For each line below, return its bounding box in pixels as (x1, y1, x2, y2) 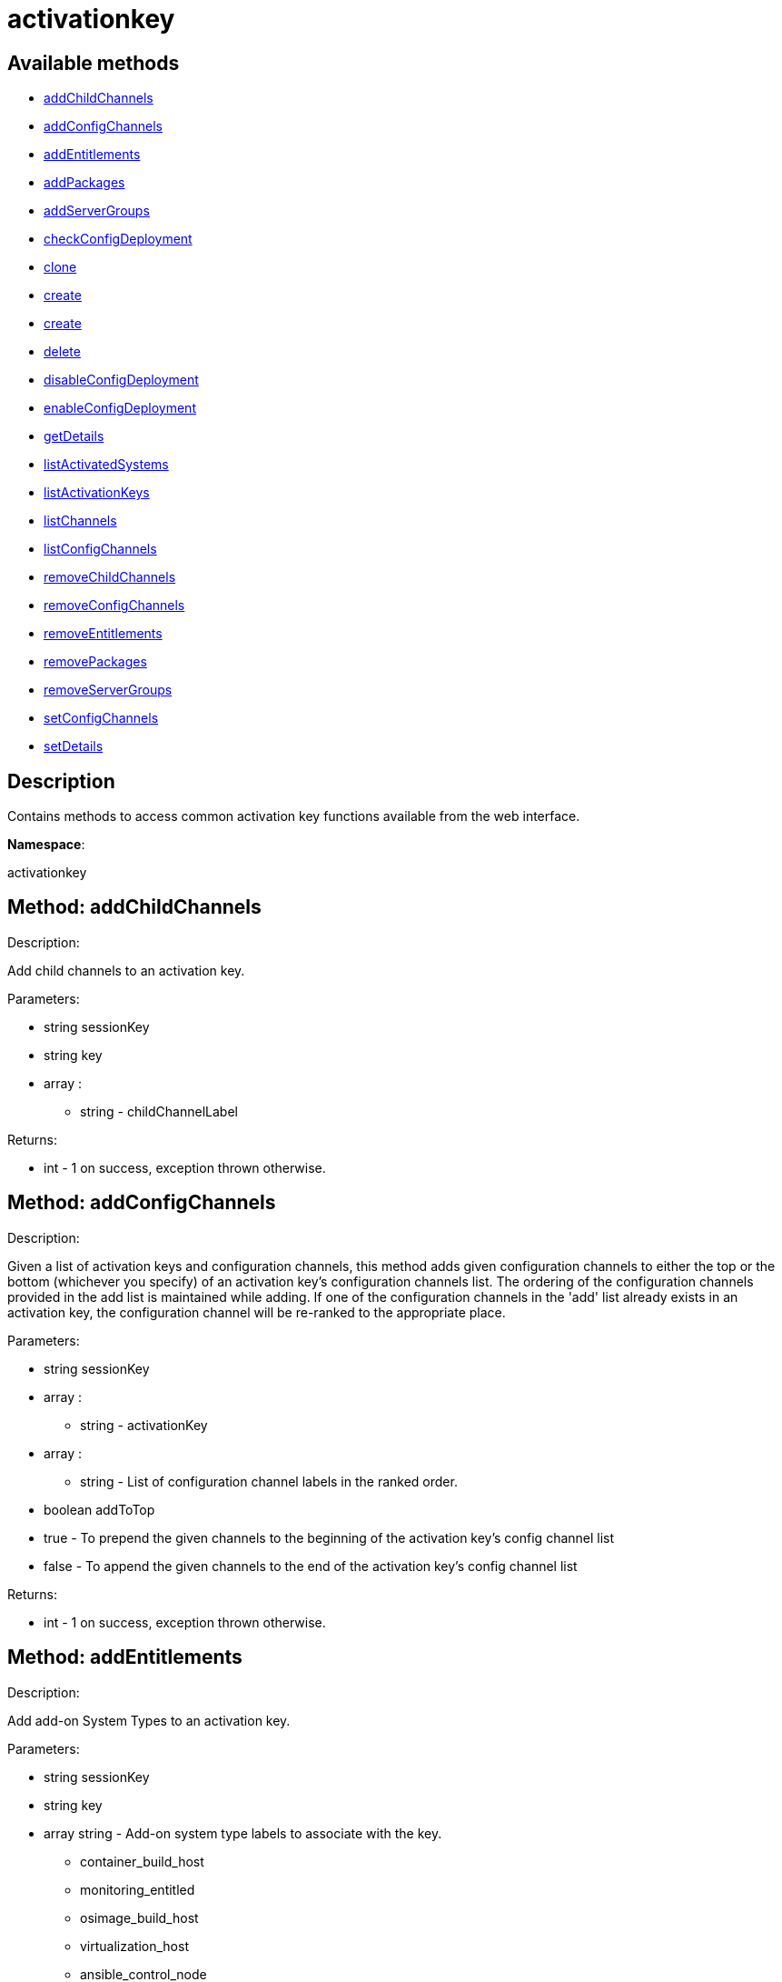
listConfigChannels (44, 541, 157, 557)
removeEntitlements (44, 626, 163, 642)
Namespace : (7, 836, 85, 853)
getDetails (44, 428, 104, 445)
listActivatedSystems (44, 456, 169, 473)
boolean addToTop (44, 1501, 155, 1517)
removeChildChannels (44, 569, 176, 586)
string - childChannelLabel (80, 1103, 238, 1119)
